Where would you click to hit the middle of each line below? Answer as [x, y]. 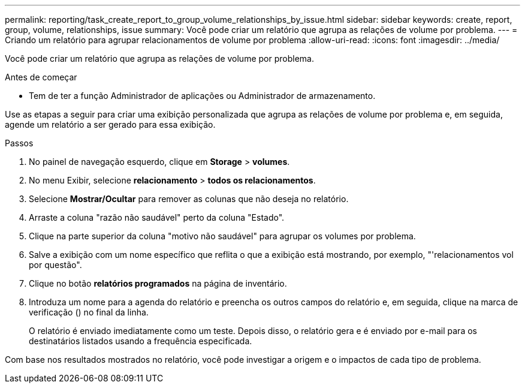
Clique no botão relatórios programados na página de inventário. [158, 283]
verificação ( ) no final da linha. [89, 312]
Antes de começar [41, 77]
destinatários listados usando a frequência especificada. [141, 341]
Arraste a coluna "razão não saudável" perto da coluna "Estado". [157, 217]
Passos [19, 143]
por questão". [55, 265]
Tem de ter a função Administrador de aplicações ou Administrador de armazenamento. [202, 96]
